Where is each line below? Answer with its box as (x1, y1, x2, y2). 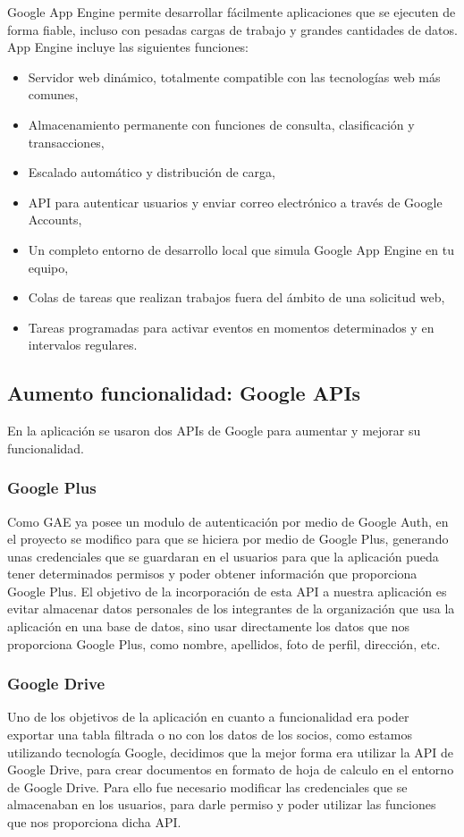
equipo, (28, 258, 69, 276)
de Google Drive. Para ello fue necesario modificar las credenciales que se (7, 777, 408, 796)
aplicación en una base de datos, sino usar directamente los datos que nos (7, 617, 410, 636)
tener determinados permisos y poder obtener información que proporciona (7, 564, 418, 583)
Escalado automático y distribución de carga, (28, 163, 275, 182)
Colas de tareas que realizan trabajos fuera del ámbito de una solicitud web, (28, 288, 445, 307)
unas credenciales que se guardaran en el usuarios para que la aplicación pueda (7, 546, 439, 565)
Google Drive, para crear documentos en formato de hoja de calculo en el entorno (7, 760, 454, 779)
